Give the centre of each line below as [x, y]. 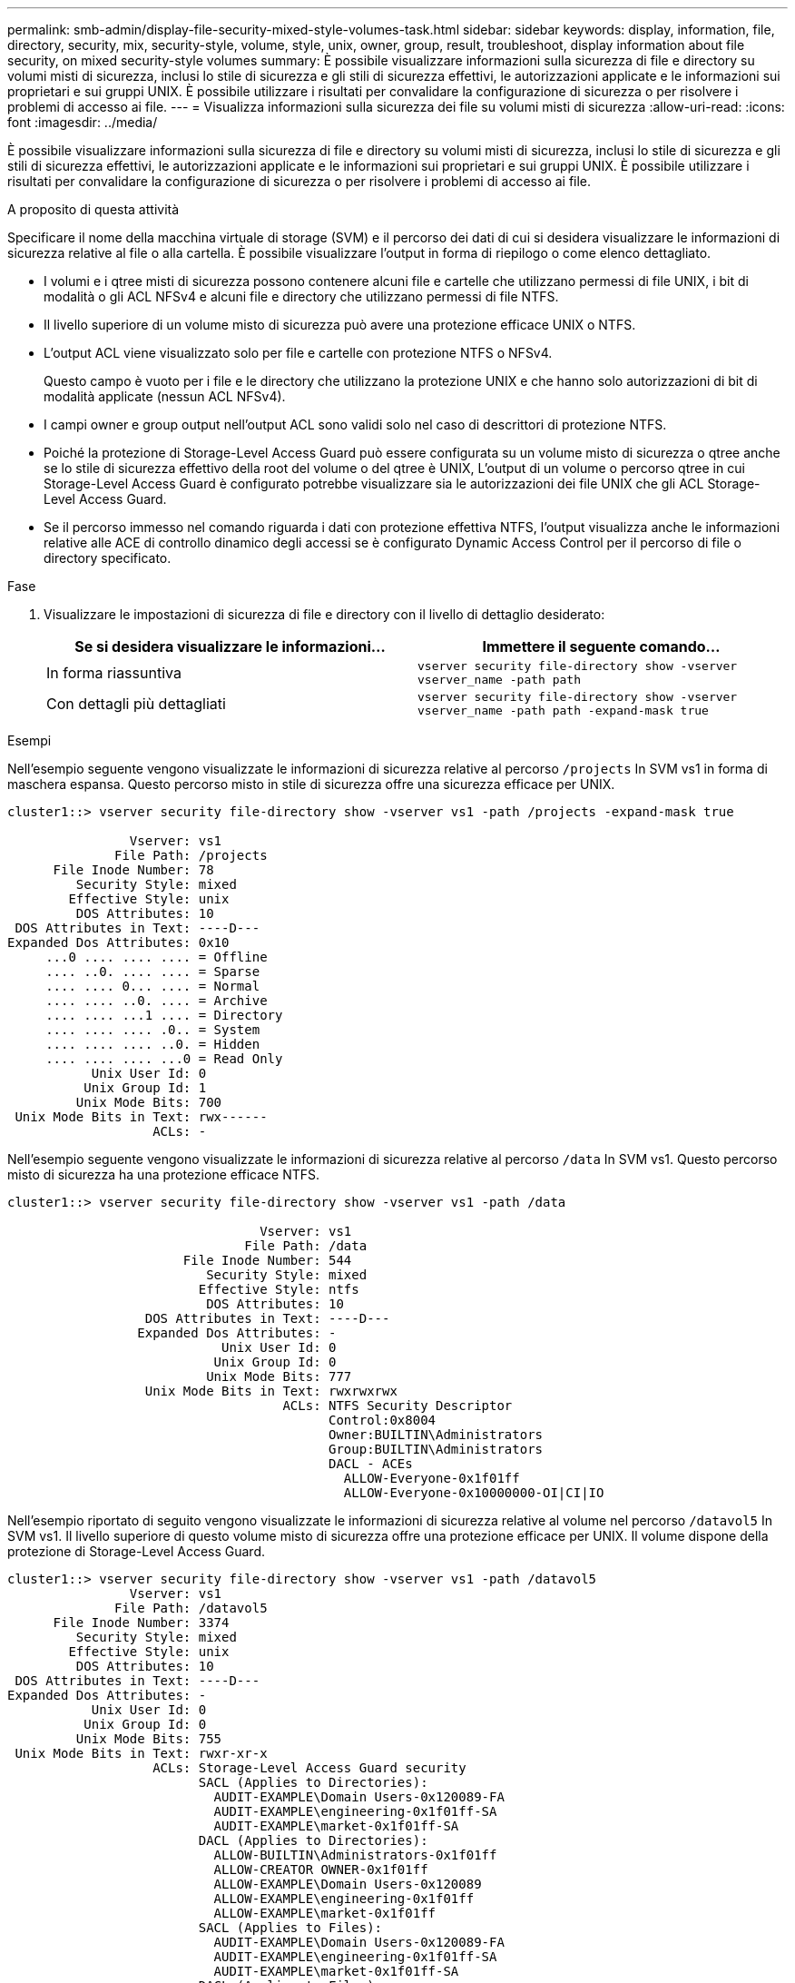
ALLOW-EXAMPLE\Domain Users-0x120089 [348, 1884]
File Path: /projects [191, 855]
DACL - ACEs [371, 1464]
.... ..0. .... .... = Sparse [153, 972]
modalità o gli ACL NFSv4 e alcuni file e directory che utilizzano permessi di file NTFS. [301, 296]
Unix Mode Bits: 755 [149, 1739]
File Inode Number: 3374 [141, 1623]
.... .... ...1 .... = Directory [164, 1015]
